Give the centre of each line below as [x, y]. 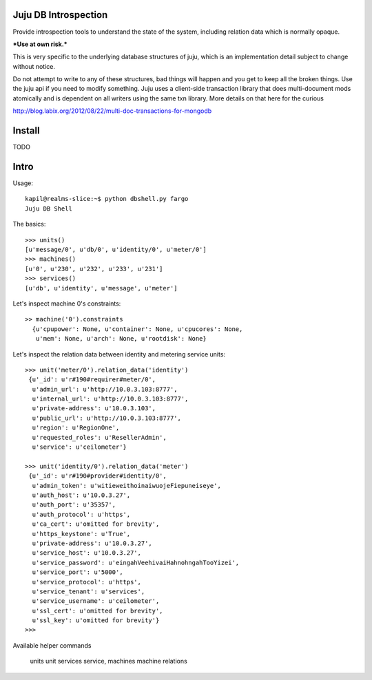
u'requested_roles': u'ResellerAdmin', [99, 437]
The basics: [29, 224]
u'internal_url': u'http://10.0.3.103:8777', [110, 399]
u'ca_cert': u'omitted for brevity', [96, 524]
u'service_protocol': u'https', [86, 582]
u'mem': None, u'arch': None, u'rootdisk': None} [121, 339]
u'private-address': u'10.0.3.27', [92, 543]
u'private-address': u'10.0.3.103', [94, 408]
